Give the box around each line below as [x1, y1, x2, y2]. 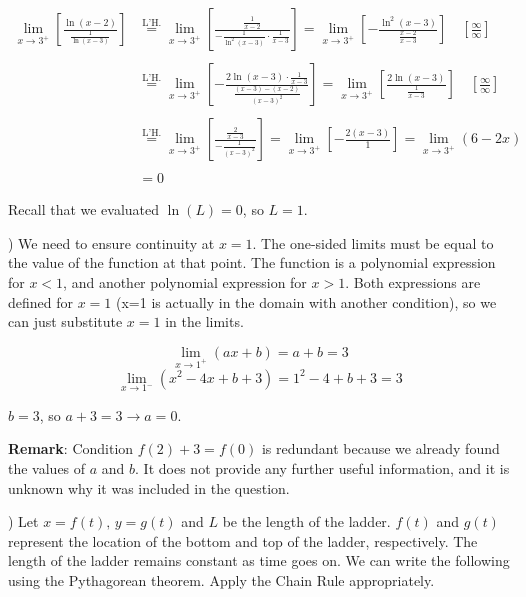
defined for [8, 291, 74, 312]
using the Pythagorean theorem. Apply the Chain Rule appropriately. [8, 569, 435, 590]
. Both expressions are [345, 272, 481, 292]
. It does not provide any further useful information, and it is [135, 457, 510, 478]
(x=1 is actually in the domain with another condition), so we [116, 291, 497, 312]
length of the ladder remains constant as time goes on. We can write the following [8, 550, 510, 571]
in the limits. [165, 311, 244, 332]
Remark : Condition [8, 438, 134, 459]
